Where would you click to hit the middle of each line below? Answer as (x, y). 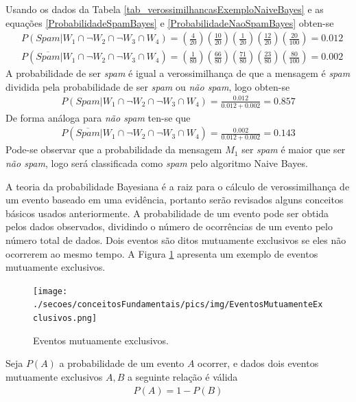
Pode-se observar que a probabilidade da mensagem (114, 149)
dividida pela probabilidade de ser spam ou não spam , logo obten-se (148, 86)
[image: (50, 291)
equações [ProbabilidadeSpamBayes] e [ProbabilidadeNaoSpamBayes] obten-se (170, 22)
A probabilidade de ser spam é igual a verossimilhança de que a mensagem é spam (178, 73)
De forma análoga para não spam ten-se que (98, 117)
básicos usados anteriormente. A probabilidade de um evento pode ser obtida (167, 213)
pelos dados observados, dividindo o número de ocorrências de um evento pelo (169, 226)
